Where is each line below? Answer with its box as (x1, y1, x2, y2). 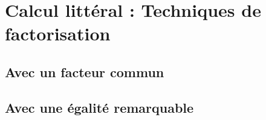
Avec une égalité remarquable (5, 98, 194, 116)
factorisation (5, 21, 111, 46)
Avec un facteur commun (5, 62, 164, 81)
